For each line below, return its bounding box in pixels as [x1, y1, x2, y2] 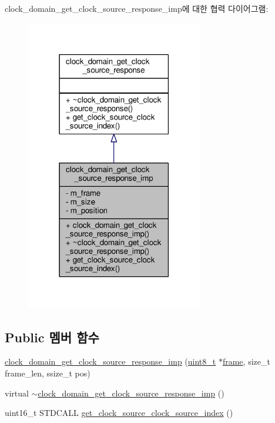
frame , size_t [222, 355, 270, 368]
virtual [5, 386, 29, 399]
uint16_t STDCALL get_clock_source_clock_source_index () [5, 407, 233, 419]
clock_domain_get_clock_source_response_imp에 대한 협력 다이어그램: [5, 2, 269, 14]
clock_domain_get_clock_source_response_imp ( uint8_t [5, 355, 216, 368]
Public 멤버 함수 [5, 328, 99, 346]
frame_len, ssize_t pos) [5, 366, 90, 379]
